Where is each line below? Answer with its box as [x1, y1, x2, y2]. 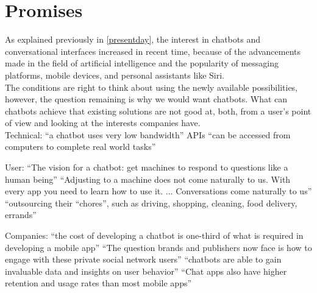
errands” [5, 208, 37, 221]
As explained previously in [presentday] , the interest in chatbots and [5, 33, 260, 46]
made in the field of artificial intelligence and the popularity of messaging [5, 57, 279, 69]
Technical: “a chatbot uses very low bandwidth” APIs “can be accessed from [5, 128, 291, 141]
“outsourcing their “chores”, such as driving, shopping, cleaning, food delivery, [5, 196, 297, 209]
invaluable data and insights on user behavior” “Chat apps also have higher [5, 264, 287, 277]
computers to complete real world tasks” [5, 140, 156, 153]
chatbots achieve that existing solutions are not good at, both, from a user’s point [5, 104, 312, 117]
